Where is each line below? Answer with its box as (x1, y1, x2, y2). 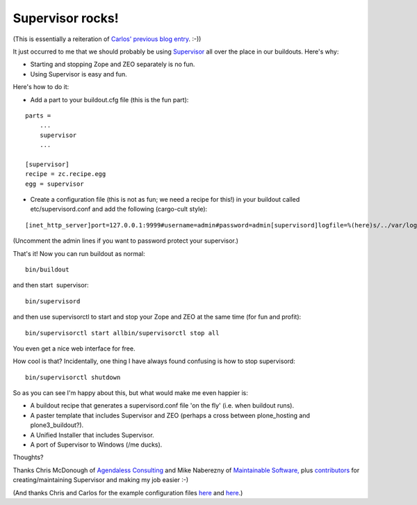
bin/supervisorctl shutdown (25, 373, 121, 381)
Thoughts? (13, 453, 44, 462)
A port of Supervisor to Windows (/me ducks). (30, 440, 163, 449)
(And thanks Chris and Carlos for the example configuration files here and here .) (13, 488, 243, 497)
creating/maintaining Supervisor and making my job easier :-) (13, 476, 189, 484)
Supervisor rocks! (13, 10, 119, 26)
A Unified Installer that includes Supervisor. (30, 431, 154, 439)
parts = (25, 111, 51, 120)
